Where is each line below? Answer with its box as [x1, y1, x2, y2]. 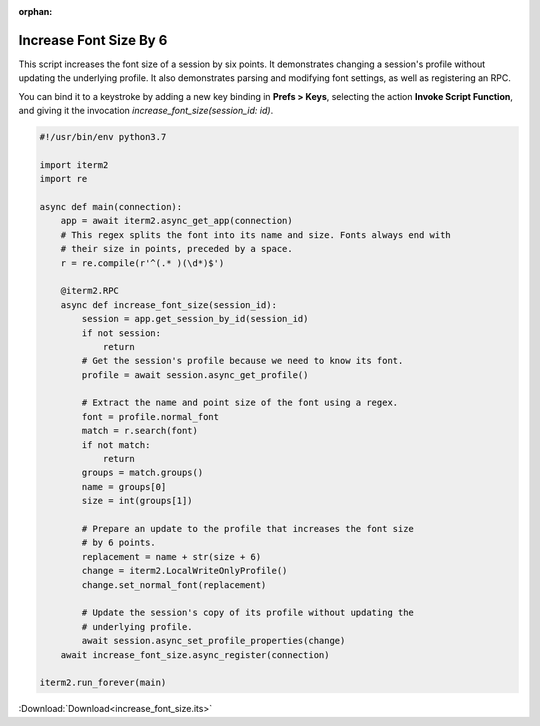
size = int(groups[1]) [81, 495, 194, 507]
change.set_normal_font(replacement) [81, 579, 267, 590]
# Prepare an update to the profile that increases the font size [81, 523, 415, 534]
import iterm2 [39, 159, 109, 170]
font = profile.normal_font [81, 411, 220, 422]
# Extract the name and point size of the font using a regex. [81, 397, 399, 409]
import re [39, 173, 88, 185]
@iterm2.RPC [60, 285, 120, 297]
